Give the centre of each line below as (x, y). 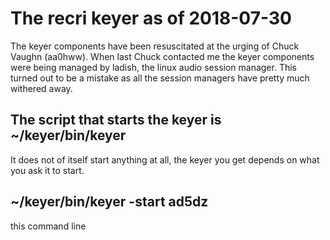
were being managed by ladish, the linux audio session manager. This (153, 67)
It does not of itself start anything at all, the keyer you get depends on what (165, 159)
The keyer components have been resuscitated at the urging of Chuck (155, 46)
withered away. (41, 88)
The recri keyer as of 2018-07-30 (151, 18)
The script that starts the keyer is (116, 120)
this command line (48, 226)
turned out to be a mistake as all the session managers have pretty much (160, 78)
